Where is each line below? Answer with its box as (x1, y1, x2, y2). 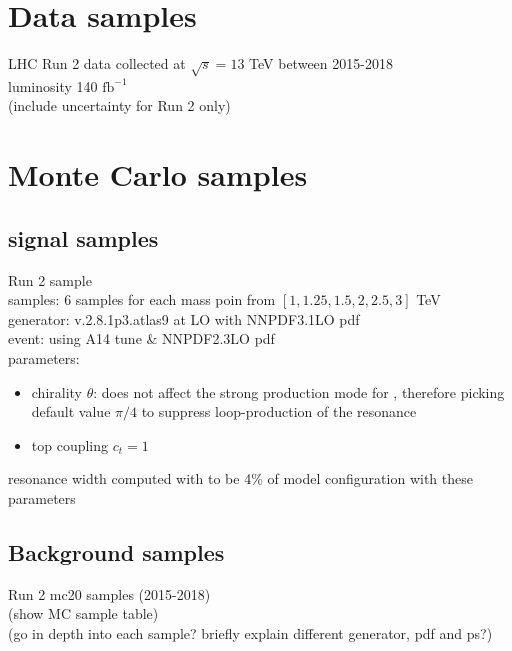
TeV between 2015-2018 (249, 53, 393, 74)
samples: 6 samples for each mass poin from (8, 289, 276, 310)
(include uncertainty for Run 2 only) (8, 95, 231, 116)
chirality (31, 381, 83, 402)
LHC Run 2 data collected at (8, 53, 186, 74)
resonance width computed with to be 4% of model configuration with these (8, 468, 473, 489)
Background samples (8, 536, 225, 567)
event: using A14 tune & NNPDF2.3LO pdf (8, 328, 275, 349)
